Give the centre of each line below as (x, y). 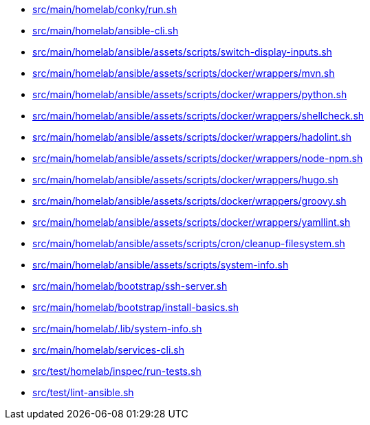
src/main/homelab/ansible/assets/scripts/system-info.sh (161, 265)
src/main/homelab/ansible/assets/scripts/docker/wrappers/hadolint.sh (192, 137)
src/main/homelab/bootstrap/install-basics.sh (136, 307)
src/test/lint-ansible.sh (83, 392)
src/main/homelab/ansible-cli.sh (106, 31)
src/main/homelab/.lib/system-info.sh (117, 329)
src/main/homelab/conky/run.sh (105, 9)
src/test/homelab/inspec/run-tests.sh (117, 371)
